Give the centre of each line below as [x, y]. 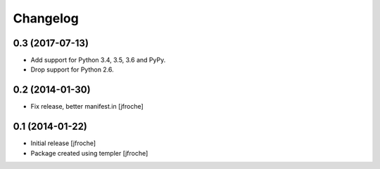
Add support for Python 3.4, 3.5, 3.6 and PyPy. [98, 60]
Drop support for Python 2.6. [72, 69]
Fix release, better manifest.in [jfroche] [87, 107]
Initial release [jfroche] [63, 143]
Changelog [46, 18]
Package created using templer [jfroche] [89, 153]
